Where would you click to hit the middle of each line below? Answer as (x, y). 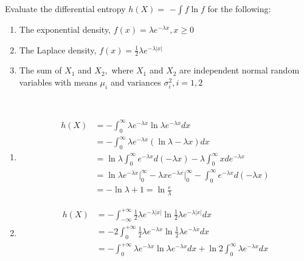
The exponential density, (65, 29)
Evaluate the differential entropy (65, 8)
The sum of (40, 70)
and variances (136, 82)
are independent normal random (240, 70)
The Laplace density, (58, 49)
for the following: (239, 8)
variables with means (58, 82)
